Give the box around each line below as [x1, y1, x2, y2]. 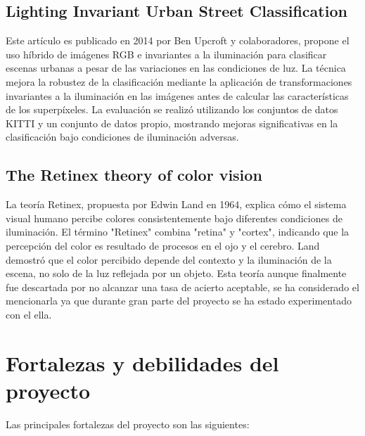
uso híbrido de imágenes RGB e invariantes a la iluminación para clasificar [6, 46, 327, 61]
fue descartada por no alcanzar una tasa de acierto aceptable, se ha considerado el [6, 279, 359, 294]
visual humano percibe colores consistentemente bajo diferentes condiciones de [6, 210, 342, 225]
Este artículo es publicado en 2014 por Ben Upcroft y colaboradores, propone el [6, 33, 350, 48]
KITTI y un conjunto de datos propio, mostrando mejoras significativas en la [6, 115, 338, 130]
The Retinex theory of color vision [6, 164, 262, 186]
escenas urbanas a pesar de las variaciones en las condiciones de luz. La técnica [6, 60, 346, 75]
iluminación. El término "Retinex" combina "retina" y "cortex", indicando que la [6, 224, 350, 239]
